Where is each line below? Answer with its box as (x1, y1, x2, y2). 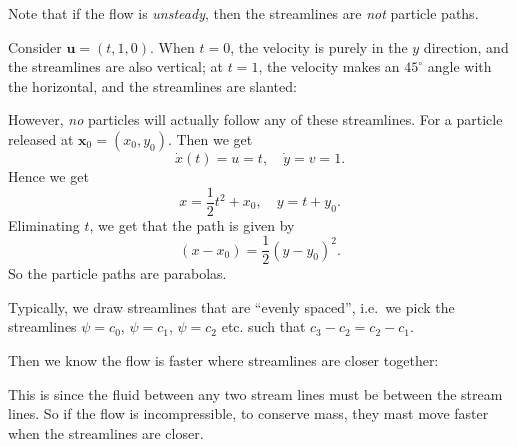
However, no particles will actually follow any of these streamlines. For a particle (8, 109, 503, 130)
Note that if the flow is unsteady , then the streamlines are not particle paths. (8, 3, 479, 23)
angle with (427, 56, 492, 77)
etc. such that (221, 316, 306, 337)
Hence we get (8, 165, 89, 186)
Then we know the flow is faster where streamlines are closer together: (8, 350, 439, 371)
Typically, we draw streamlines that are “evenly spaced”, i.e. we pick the (8, 296, 455, 317)
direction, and (423, 36, 509, 57)
